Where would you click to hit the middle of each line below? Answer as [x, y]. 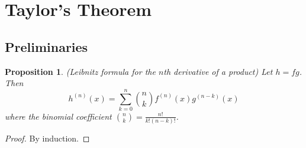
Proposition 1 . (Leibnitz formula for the [80, 71]
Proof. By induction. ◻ [47, 138]
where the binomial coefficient [58, 116]
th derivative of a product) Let [218, 71]
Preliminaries [46, 46]
